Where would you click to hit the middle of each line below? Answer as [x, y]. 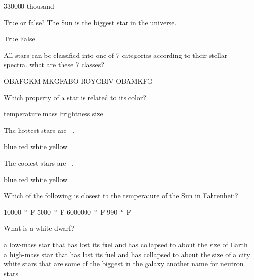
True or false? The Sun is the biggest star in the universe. [90, 22]
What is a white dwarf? [39, 228]
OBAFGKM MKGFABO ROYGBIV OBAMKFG [78, 81]
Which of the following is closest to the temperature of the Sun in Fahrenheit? [121, 196]
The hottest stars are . [39, 130]
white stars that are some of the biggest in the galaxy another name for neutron [124, 264]
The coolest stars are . [39, 162]
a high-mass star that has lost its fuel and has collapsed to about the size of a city [127, 254]
